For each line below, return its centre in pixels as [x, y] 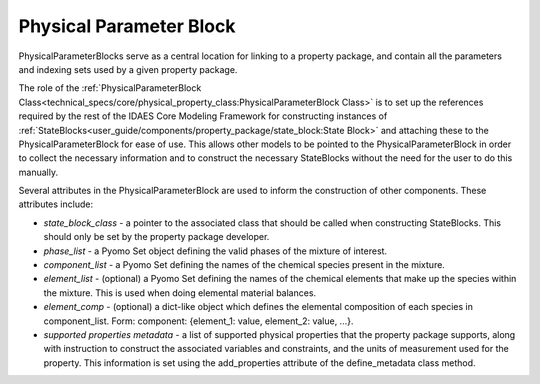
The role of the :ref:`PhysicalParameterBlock [110, 88]
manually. [38, 172]
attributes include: [56, 204]
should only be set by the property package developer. [156, 237]
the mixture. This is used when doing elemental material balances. [180, 292]
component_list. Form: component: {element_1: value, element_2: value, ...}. [198, 321]
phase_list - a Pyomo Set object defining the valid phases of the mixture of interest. [215, 251]
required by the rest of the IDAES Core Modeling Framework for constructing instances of [203, 116]
